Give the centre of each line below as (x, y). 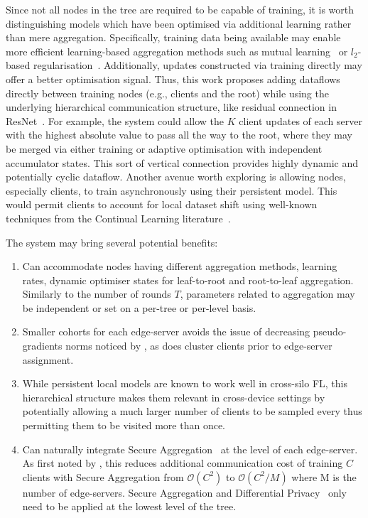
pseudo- (330, 331)
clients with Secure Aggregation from (103, 476)
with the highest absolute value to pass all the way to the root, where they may (179, 135)
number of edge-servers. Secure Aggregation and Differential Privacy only (185, 492)
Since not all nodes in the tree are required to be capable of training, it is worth (180, 9)
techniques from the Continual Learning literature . (118, 218)
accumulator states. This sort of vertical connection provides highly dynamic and (182, 162)
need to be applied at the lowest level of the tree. (129, 506)
